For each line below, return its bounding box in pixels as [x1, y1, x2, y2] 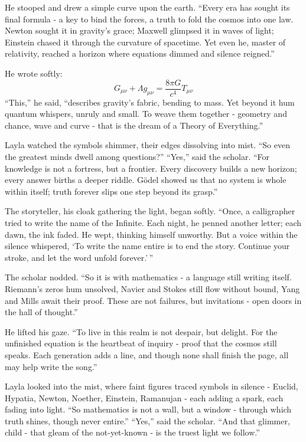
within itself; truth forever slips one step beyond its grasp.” [5, 185, 218, 197]
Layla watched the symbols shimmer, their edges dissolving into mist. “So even [5, 139, 290, 151]
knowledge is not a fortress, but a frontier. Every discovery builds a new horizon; [5, 162, 297, 174]
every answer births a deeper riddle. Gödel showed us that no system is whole [5, 173, 287, 186]
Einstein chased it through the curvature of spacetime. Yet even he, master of [5, 35, 286, 48]
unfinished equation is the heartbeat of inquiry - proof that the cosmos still [5, 337, 277, 349]
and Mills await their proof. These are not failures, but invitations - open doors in [5, 294, 302, 306]
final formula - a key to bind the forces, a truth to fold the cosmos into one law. [5, 12, 294, 25]
